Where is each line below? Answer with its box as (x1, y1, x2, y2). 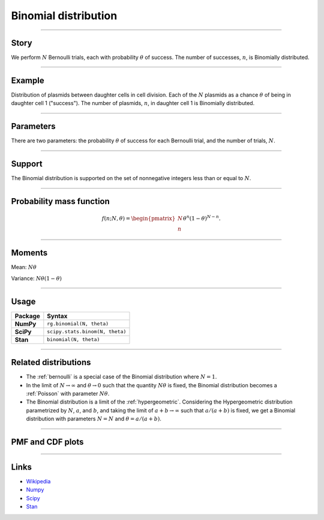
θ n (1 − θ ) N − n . (183, 214, 221, 222)
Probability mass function (11, 196, 110, 207)
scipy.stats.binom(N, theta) (47, 328, 127, 335)
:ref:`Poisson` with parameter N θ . (26, 390, 110, 397)
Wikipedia (26, 478, 51, 485)
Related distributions (11, 357, 91, 367)
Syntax (47, 312, 68, 320)
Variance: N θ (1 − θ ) (11, 274, 62, 282)
